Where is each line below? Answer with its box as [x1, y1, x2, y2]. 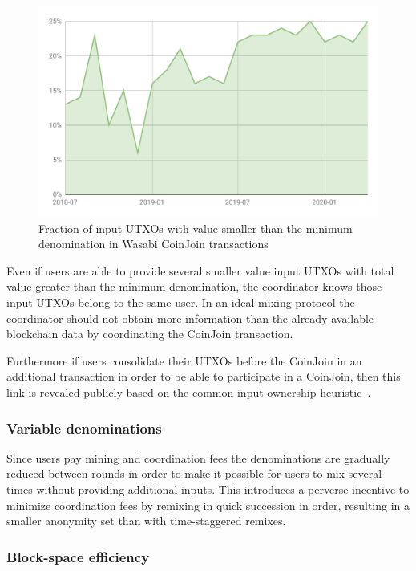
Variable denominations [6, 418, 162, 438]
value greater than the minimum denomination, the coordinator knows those [6, 278, 382, 295]
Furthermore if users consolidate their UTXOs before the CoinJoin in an [6, 352, 362, 369]
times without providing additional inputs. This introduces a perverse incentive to [6, 481, 410, 498]
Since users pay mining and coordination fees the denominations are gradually [6, 449, 390, 466]
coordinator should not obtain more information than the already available [6, 309, 374, 326]
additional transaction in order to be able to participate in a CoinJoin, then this [6, 368, 401, 385]
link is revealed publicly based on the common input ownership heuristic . [6, 384, 371, 401]
